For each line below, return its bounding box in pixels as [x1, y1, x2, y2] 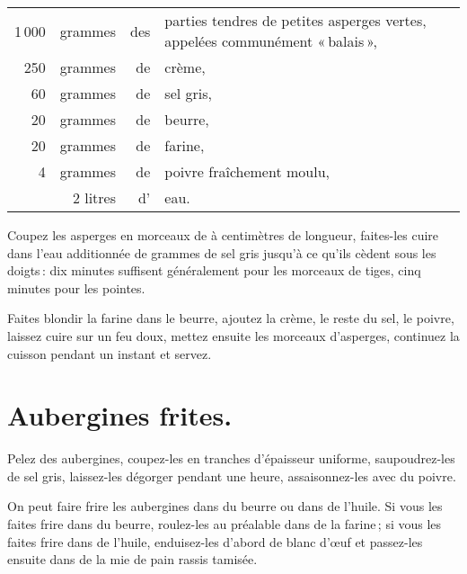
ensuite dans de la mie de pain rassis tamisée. [7, 550, 258, 569]
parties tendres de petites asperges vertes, [164, 10, 427, 31]
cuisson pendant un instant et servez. [7, 344, 212, 363]
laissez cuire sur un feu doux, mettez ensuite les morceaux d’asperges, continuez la [7, 326, 460, 345]
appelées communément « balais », [164, 31, 377, 51]
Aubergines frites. [7, 397, 233, 434]
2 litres [72, 187, 117, 208]
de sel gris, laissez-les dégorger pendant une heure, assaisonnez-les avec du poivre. [7, 466, 456, 485]
